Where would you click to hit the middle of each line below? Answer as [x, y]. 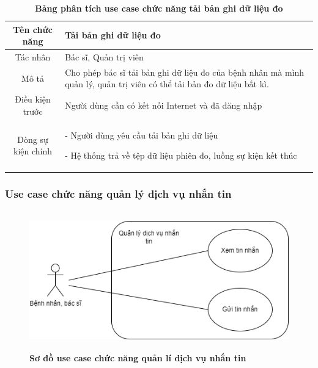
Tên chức [33, 29]
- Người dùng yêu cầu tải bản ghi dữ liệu [142, 135]
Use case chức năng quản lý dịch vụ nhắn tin [118, 194]
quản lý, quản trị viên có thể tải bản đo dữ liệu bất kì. [167, 84]
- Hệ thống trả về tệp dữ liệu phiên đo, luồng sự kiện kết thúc [181, 155]
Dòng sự [33, 139]
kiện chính [33, 151]
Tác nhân [33, 57]
